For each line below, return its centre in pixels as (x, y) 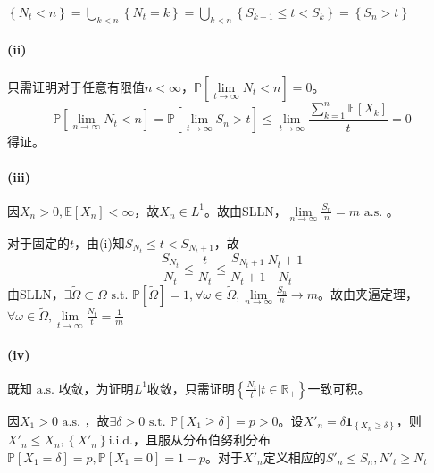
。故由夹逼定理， (367, 293)
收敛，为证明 (96, 388)
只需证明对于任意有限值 (76, 86)
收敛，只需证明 (191, 388)
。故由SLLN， (245, 210)
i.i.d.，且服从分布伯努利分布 (189, 440)
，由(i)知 (100, 242)
